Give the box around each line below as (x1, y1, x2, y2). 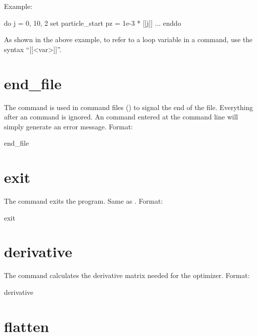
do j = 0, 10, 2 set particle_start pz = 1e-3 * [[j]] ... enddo (4, 17, 181, 28)
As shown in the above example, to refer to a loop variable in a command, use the (4, 34, 253, 45)
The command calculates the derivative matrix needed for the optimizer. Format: (4, 270, 250, 280)
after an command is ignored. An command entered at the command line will (4, 112, 238, 122)
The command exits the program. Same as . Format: (4, 196, 163, 206)
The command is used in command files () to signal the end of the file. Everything (4, 102, 253, 112)
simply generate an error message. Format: (4, 121, 133, 131)
